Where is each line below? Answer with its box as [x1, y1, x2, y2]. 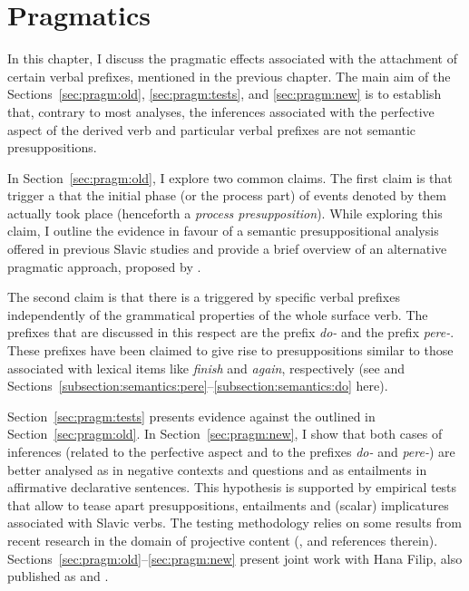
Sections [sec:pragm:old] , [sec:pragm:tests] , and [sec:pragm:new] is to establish [7, 84, 442, 103]
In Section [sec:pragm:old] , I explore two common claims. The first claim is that [7, 168, 453, 187]
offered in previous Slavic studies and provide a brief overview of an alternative [7, 239, 447, 258]
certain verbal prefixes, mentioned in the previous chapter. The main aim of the [7, 66, 451, 85]
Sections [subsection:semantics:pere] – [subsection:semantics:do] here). [7, 376, 388, 395]
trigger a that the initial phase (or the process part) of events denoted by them [7, 186, 446, 205]
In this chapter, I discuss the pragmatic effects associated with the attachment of [7, 49, 457, 68]
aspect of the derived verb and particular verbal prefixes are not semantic [7, 120, 416, 139]
